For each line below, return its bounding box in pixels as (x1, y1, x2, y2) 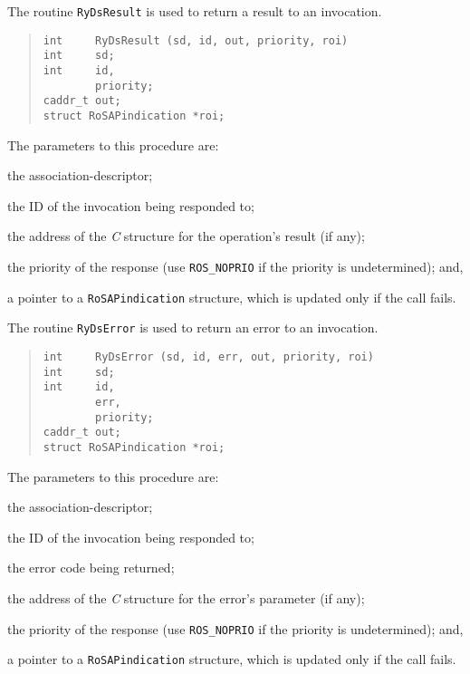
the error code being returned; (7, 558, 175, 577)
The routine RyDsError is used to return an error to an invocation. (7, 318, 379, 337)
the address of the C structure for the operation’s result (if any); (7, 226, 365, 246)
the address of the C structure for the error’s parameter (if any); (7, 588, 365, 607)
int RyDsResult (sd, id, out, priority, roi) (43, 34, 349, 47)
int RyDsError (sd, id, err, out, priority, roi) (43, 350, 374, 363)
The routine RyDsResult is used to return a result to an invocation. (7, 2, 382, 20)
